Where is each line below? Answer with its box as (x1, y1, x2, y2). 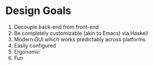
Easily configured (13, 42, 56, 49)
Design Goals (5, 4, 71, 18)
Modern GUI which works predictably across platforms (13, 36, 146, 43)
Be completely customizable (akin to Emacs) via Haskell (13, 29, 148, 36)
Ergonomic (13, 48, 40, 55)
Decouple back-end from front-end (13, 23, 99, 30)
